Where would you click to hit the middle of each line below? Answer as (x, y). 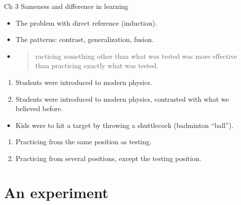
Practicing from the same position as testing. (83, 142)
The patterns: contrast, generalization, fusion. (85, 39)
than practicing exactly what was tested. (97, 65)
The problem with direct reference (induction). (86, 22)
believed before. (39, 108)
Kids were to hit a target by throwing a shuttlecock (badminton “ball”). (124, 125)
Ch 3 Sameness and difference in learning (66, 6)
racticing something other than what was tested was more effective (136, 56)
